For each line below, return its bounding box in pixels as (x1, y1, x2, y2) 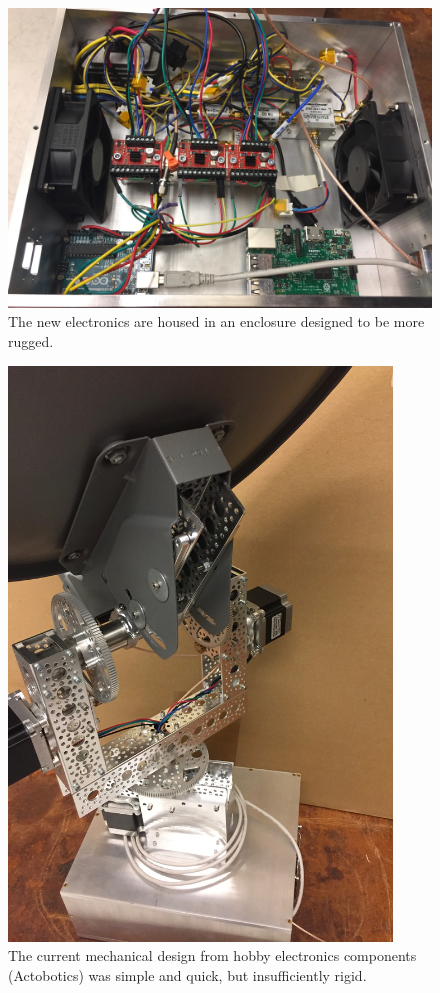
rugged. (8, 330, 54, 351)
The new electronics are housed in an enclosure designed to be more (8, 311, 425, 332)
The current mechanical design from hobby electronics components (8, 945, 417, 966)
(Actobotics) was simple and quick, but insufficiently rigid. (8, 964, 367, 985)
